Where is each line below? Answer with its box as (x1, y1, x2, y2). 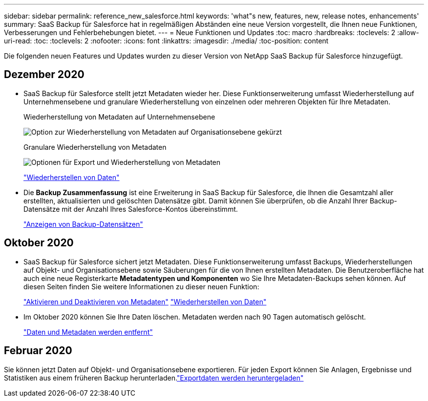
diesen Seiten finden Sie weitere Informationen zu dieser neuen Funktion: (23, 282, 259, 291)
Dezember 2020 (4, 68, 85, 81)
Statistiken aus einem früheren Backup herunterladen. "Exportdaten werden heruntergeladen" (4, 373, 304, 382)
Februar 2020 (4, 344, 72, 357)
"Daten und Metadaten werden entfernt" (23, 327, 153, 336)
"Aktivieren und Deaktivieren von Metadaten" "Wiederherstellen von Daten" (23, 297, 267, 306)
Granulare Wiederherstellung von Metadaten (23, 142, 167, 151)
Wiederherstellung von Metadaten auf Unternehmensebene (23, 112, 215, 121)
